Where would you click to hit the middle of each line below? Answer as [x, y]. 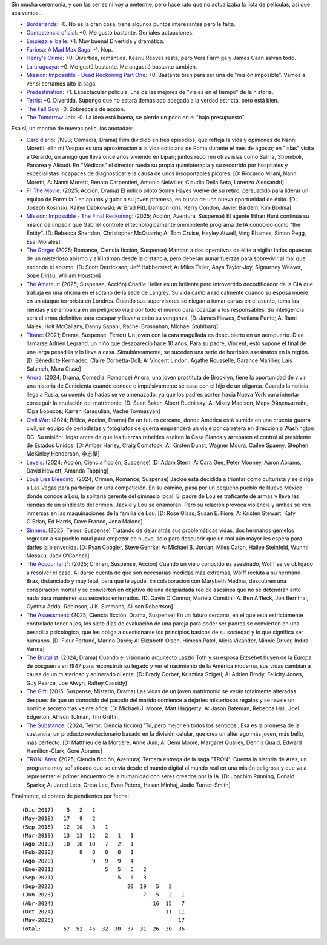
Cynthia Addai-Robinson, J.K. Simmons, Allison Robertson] [100, 607]
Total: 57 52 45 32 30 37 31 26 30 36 [103, 929]
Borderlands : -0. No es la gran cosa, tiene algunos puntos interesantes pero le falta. [131, 24]
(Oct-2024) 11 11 [103, 912]
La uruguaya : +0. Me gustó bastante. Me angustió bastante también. [112, 66]
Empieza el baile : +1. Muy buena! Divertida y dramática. [95, 41]
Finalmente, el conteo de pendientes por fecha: [70, 796]
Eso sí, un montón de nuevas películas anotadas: [72, 129]
